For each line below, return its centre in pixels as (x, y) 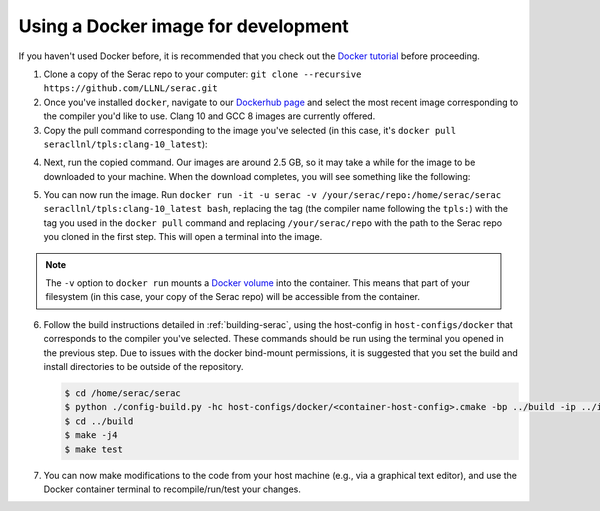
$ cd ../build (99, 421)
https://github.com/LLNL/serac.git (131, 88)
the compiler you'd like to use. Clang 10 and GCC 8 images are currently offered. (209, 116)
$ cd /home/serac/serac (123, 393)
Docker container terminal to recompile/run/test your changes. (172, 489)
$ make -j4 (91, 435)
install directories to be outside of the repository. (143, 366)
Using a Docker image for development (183, 26)
